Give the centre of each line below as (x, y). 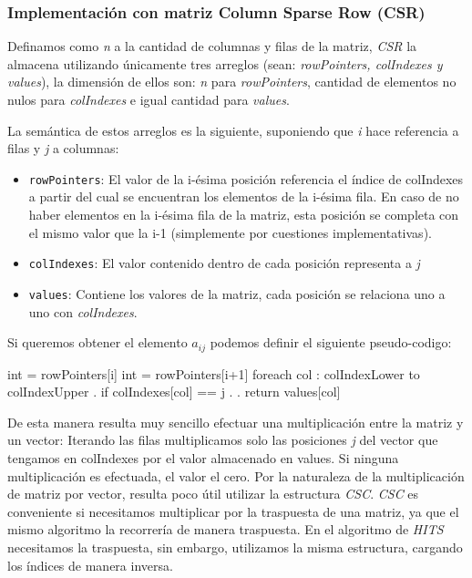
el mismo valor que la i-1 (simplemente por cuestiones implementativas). (230, 232)
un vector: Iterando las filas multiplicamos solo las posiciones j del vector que (223, 440)
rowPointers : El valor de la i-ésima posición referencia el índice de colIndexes (246, 178)
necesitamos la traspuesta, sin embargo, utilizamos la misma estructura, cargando (235, 547)
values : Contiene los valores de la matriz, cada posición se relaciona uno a (237, 293)
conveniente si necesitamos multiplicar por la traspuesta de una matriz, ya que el (233, 511)
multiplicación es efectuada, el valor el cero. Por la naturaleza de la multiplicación (236, 475)
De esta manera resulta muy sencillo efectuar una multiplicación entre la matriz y (236, 422)
